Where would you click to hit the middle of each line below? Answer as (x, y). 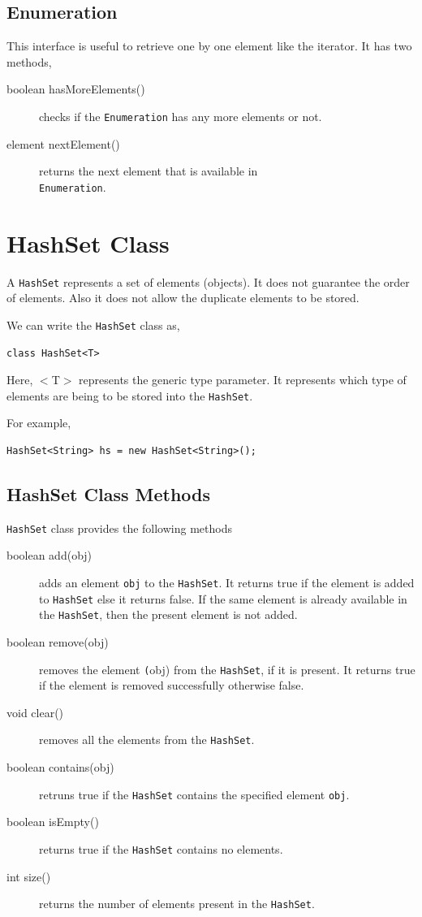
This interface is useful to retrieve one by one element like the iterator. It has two (209, 46)
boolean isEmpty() (53, 822)
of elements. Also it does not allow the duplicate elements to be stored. (183, 298)
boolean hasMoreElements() (76, 89)
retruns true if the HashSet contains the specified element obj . (194, 794)
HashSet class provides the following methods (119, 528)
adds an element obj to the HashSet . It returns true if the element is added (227, 582)
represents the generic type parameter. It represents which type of (243, 380)
